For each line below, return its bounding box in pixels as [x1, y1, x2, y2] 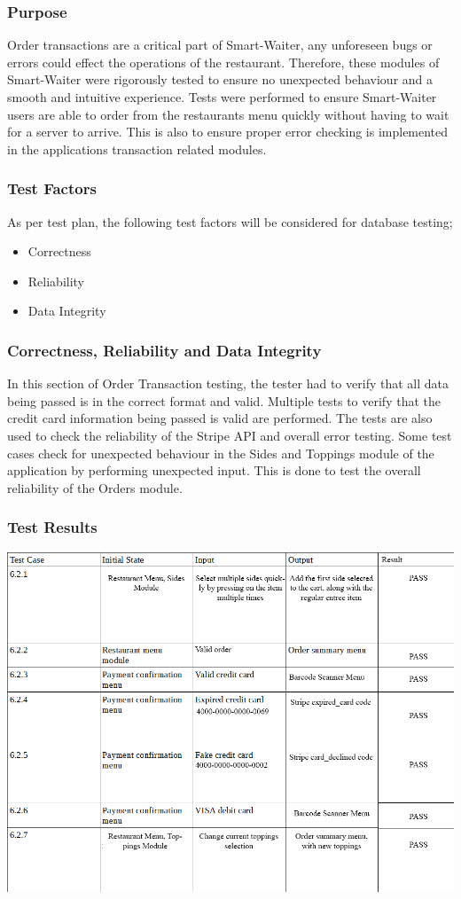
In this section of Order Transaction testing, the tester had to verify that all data [7, 374, 449, 393]
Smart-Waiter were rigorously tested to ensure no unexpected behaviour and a [7, 70, 434, 89]
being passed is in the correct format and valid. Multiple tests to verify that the [7, 391, 441, 410]
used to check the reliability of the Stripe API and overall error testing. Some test [7, 426, 452, 444]
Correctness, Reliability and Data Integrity [7, 339, 322, 361]
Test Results [7, 516, 98, 538]
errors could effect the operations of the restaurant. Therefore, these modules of [7, 52, 440, 71]
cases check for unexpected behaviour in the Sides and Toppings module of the [7, 443, 434, 462]
